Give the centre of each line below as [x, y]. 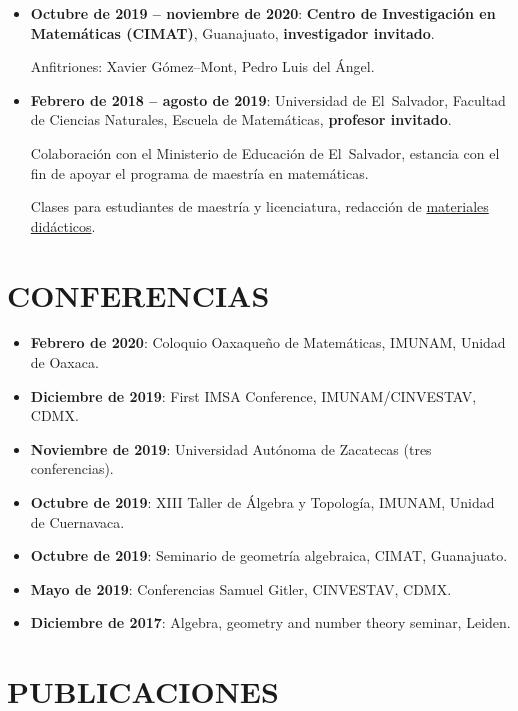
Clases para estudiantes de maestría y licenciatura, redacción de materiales [259, 206]
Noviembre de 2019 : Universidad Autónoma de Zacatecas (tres [231, 448]
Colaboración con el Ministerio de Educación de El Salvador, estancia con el [265, 152]
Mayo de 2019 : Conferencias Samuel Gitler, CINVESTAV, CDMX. [241, 588]
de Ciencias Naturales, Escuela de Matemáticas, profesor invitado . [241, 119]
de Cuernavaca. [77, 521]
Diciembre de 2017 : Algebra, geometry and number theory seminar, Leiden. [270, 622]
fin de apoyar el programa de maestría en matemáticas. [199, 172]
